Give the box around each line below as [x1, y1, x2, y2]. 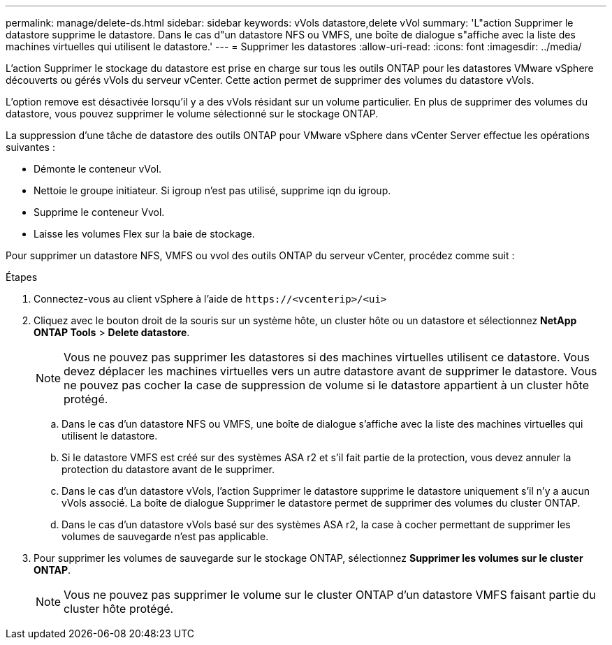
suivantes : [6, 141, 55, 153]
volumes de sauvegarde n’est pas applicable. [61, 530, 269, 542]
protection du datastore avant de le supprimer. [61, 463, 275, 475]
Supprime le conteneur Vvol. [34, 206, 165, 218]
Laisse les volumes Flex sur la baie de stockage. [34, 228, 255, 240]
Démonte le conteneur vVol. [34, 163, 162, 175]
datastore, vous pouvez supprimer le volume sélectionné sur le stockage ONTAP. [6, 108, 379, 119]
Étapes [6, 271, 38, 283]
